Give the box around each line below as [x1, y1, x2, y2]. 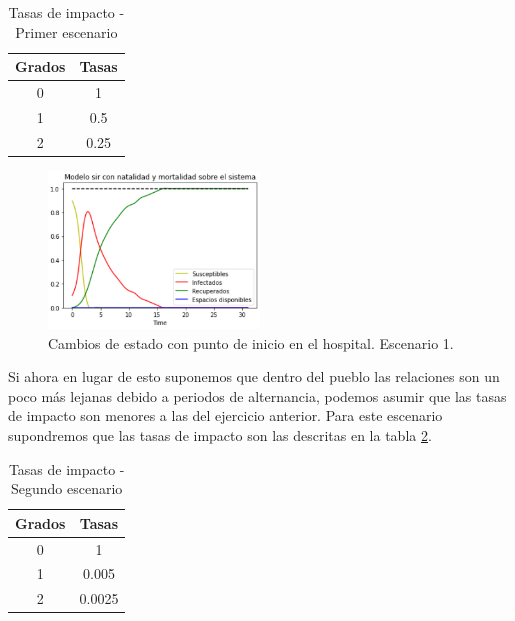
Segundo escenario [11, 478, 123, 499]
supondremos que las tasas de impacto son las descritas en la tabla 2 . [8, 424, 432, 445]
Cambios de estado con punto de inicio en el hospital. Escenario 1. [48, 332, 454, 353]
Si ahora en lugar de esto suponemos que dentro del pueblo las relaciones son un [8, 366, 500, 387]
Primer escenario [15, 21, 118, 42]
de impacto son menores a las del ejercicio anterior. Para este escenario [8, 405, 443, 426]
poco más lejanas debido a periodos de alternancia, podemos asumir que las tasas [8, 385, 507, 406]
